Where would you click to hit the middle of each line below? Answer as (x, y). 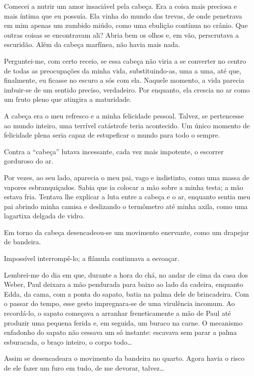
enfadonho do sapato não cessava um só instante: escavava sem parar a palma (120, 332)
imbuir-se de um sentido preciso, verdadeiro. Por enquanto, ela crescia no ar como (127, 89)
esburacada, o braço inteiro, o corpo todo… (68, 341)
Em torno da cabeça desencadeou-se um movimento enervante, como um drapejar (127, 232)
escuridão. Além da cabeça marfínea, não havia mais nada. (92, 44)
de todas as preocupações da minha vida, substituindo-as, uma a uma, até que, (123, 70)
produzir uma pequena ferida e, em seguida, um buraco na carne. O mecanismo (123, 322)
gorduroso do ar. (29, 161)
